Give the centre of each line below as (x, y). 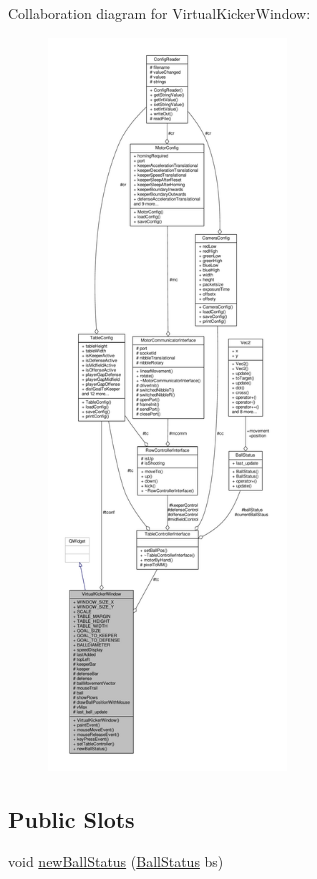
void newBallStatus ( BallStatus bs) (116, 860)
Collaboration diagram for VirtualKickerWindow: (159, 13)
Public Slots (71, 818)
